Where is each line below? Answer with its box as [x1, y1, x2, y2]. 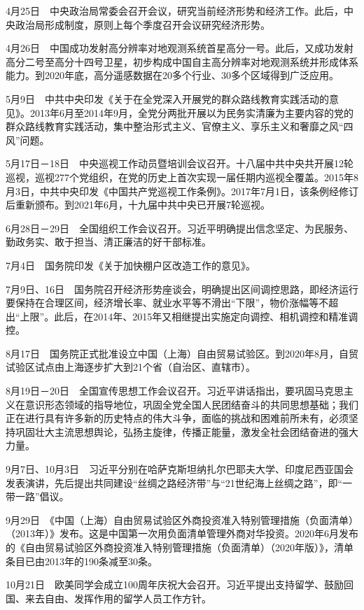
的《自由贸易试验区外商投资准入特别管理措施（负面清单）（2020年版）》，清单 [6, 540, 353, 554]
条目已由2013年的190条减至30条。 [6, 553, 157, 568]
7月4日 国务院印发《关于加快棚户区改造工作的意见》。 [6, 257, 255, 272]
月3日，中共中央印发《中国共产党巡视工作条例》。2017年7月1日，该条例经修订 [6, 183, 358, 198]
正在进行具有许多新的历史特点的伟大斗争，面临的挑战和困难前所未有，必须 [6, 411, 349, 425]
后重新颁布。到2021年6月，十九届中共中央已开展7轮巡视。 [6, 197, 270, 212]
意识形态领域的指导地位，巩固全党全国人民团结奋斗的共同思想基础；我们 [24, 397, 358, 411]
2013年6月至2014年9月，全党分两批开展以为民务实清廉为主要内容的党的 [29, 105, 353, 120]
